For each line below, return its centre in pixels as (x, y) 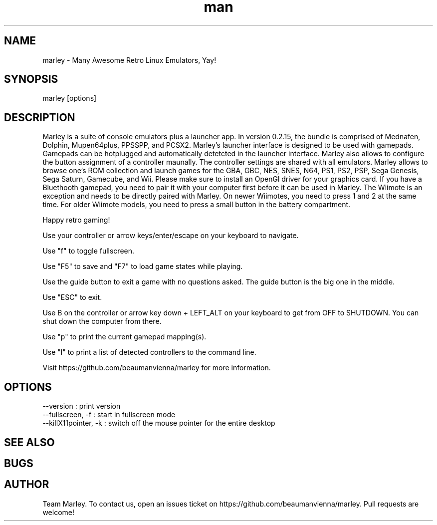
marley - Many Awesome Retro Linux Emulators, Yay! (129, 60)
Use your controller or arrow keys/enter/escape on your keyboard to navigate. (171, 236)
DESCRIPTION (40, 117)
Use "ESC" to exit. (72, 297)
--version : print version (82, 406)
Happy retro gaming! (76, 220)
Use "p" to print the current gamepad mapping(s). (124, 337)
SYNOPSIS (31, 79)
